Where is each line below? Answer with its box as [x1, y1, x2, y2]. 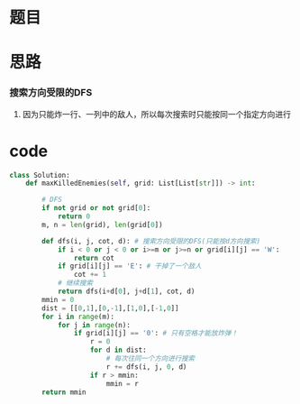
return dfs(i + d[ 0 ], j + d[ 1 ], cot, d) [57, 287, 195, 297]
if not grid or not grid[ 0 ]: [41, 204, 151, 213]
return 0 [57, 212, 91, 221]
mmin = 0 [41, 295, 75, 304]
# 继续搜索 [57, 279, 93, 288]
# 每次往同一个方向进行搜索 [105, 354, 195, 363]
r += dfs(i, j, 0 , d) [105, 362, 187, 372]
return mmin [41, 388, 87, 397]
